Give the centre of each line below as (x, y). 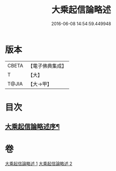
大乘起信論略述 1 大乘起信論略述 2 (39, 164)
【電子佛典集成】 (47, 66)
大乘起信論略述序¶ (32, 127)
